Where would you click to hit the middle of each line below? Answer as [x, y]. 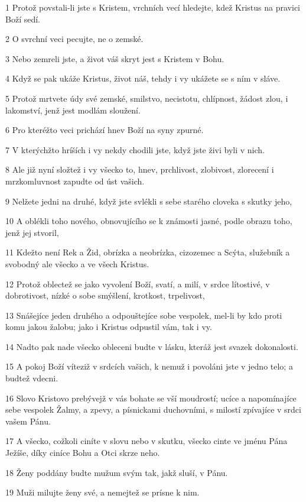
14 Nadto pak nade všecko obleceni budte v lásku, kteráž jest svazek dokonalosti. [152, 346]
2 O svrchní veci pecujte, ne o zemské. [74, 39]
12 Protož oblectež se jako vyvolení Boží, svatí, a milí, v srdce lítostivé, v [138, 284]
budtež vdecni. [32, 378]
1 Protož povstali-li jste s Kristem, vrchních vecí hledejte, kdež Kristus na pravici [153, 7]
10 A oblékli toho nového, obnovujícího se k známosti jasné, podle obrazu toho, [149, 221]
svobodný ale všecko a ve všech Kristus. [77, 263]
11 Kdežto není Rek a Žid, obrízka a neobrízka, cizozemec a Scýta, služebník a [148, 252]
